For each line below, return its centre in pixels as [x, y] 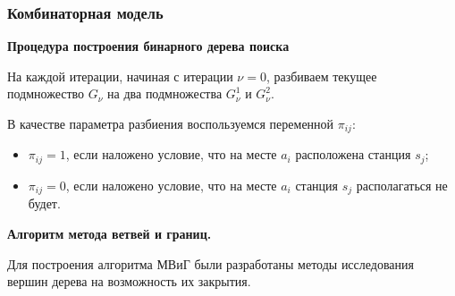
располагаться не [402, 185]
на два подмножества [165, 93]
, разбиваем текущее [321, 76]
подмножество [46, 93]
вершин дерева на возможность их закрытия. [129, 281]
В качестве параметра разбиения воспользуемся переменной [171, 123]
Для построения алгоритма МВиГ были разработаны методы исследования [211, 263]
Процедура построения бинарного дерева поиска [148, 46]
